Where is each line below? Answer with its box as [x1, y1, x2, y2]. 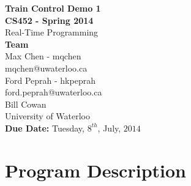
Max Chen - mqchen [5, 50, 81, 62]
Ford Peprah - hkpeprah [5, 73, 95, 86]
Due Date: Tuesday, [5, 121, 84, 134]
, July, [97, 121, 121, 134]
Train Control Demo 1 [5, 2, 101, 14]
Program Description [5, 157, 186, 182]
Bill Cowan [5, 97, 47, 110]
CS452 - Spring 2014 [5, 13, 94, 26]
